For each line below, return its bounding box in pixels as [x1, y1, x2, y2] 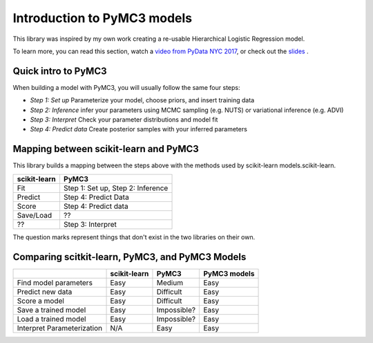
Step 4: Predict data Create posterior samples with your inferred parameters [30, 125, 248, 133]
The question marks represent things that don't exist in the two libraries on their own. [12, 232, 256, 241]
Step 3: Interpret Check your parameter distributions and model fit [30, 115, 218, 124]
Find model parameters [17, 277, 93, 287]
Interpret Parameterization [17, 323, 103, 333]
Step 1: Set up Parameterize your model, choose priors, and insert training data [30, 96, 255, 104]
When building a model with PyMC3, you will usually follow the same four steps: [12, 83, 240, 91]
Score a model [17, 296, 65, 306]
